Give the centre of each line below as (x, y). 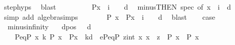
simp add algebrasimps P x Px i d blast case (110, 16)
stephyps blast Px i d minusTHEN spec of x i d (117, 7)
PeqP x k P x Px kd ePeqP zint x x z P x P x (107, 36)
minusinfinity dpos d (49, 27)
